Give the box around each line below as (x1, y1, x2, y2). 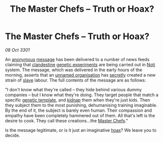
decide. (5, 132, 20, 138)
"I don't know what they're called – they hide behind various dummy (5, 86, 142, 92)
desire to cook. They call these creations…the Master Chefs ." (5, 118, 128, 123)
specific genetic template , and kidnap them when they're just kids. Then (5, 97, 150, 103)
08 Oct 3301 (5, 47, 30, 53)
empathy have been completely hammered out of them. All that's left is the (5, 112, 155, 118)
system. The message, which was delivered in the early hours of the (5, 67, 143, 73)
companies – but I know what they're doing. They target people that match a (5, 92, 159, 98)
